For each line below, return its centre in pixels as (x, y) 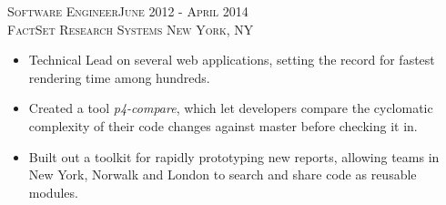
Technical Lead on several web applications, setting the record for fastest (232, 60)
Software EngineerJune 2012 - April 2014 (128, 11)
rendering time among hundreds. (119, 77)
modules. (53, 192)
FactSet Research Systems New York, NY (131, 29)
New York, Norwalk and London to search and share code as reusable (223, 174)
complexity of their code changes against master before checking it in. (223, 125)
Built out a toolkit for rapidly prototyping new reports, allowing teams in (234, 156)
